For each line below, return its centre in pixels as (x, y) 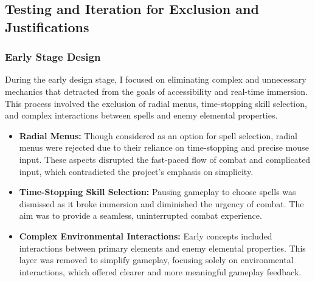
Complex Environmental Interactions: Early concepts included (146, 236)
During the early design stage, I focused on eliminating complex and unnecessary (156, 79)
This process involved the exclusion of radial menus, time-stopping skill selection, (156, 103)
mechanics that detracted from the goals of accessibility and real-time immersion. (156, 91)
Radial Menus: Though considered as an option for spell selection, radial (158, 135)
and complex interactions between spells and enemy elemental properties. (141, 115)
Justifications (47, 26)
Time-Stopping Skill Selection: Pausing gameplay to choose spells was (157, 192)
